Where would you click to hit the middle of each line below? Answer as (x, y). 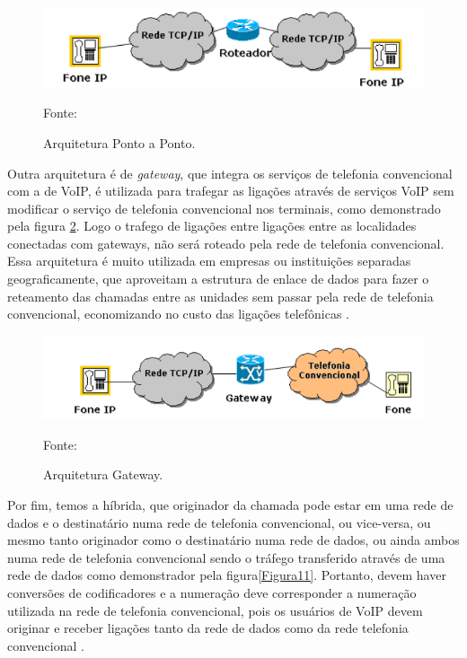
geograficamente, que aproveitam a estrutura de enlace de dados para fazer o (218, 279)
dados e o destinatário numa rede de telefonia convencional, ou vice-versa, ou (219, 522)
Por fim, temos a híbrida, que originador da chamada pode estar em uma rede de (230, 504)
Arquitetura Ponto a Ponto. (119, 142)
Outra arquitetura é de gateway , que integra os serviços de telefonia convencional (230, 173)
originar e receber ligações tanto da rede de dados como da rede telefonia (208, 628)
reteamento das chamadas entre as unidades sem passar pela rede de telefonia (220, 296)
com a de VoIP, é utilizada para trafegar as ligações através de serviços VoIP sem (231, 191)
